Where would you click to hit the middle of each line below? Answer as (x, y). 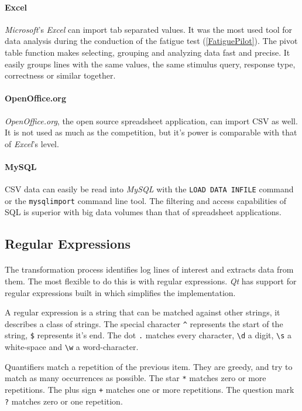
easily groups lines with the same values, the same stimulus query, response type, (150, 64)
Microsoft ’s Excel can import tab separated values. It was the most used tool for (149, 29)
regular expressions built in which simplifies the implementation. (120, 292)
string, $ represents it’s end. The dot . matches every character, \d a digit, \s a (148, 335)
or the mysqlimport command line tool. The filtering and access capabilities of (146, 200)
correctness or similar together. (60, 75)
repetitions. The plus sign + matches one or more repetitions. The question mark (150, 390)
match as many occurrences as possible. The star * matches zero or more (135, 378)
